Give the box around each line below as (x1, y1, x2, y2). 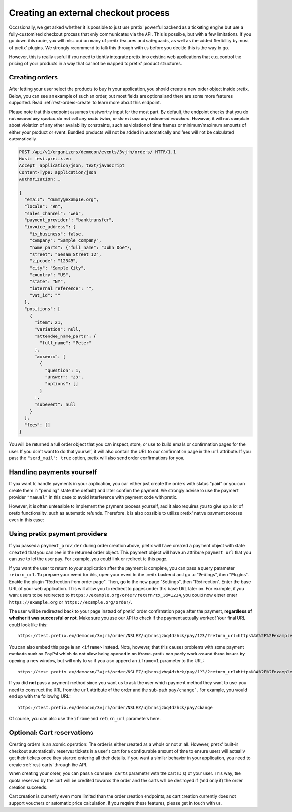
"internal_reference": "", (29, 285, 94, 291)
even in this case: (9, 517, 44, 523)
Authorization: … (19, 176, 61, 182)
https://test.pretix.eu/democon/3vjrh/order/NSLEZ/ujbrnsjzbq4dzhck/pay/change (18, 705, 213, 711)
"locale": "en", (24, 204, 63, 209)
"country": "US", (29, 272, 71, 277)
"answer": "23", (44, 375, 84, 380)
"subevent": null (35, 401, 76, 407)
